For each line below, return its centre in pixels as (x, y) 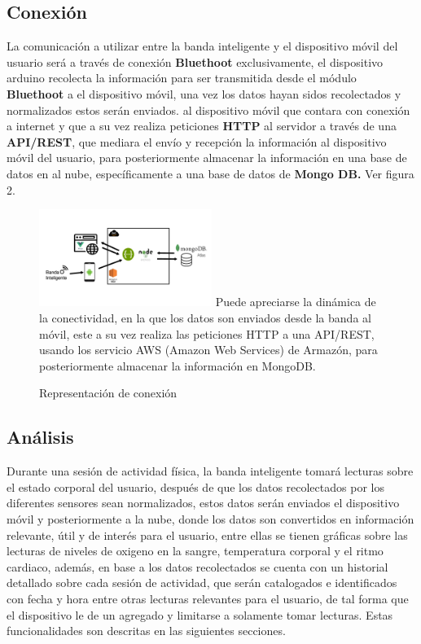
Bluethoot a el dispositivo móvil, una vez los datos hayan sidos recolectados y (204, 93)
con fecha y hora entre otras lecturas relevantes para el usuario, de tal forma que (208, 598)
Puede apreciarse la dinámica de (296, 302)
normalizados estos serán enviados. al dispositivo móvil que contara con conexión (208, 110)
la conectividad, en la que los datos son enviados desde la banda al (205, 317)
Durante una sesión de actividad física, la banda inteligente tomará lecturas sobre (210, 471)
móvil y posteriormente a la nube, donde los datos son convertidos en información (210, 518)
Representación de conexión (108, 393)
